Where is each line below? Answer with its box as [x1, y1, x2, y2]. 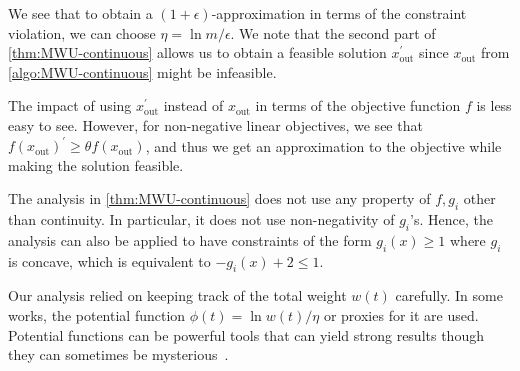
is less [476, 95, 512, 116]
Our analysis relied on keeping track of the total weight [8, 285, 347, 306]
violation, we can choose [8, 22, 156, 43]
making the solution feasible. [8, 154, 184, 175]
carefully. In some [395, 285, 503, 306]
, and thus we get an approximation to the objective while [145, 135, 502, 156]
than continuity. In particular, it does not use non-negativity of [8, 209, 395, 230]
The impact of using [8, 95, 132, 116]
